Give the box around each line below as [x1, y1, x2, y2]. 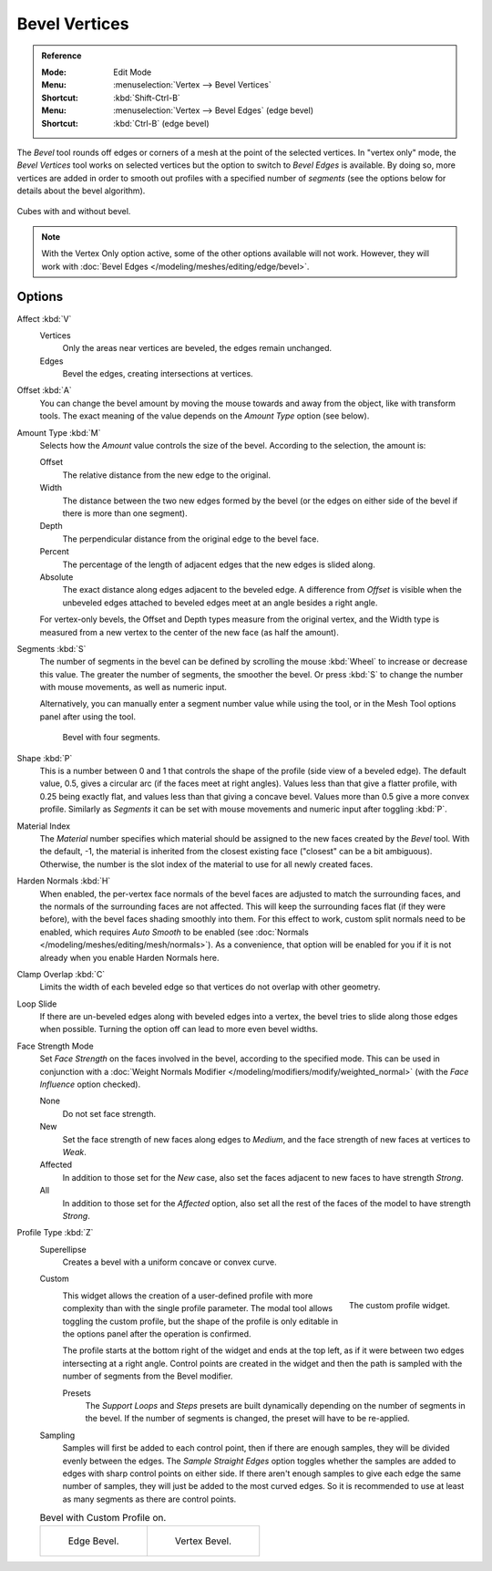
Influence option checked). [39, 1079, 141, 1090]
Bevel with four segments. [62, 732, 161, 743]
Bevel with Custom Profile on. [39, 1512, 167, 1524]
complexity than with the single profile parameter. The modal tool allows [62, 1303, 333, 1314]
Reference [41, 50, 82, 61]
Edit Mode [113, 67, 152, 78]
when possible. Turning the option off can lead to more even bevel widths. [39, 1024, 319, 1035]
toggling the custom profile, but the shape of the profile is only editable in [62, 1316, 339, 1327]
